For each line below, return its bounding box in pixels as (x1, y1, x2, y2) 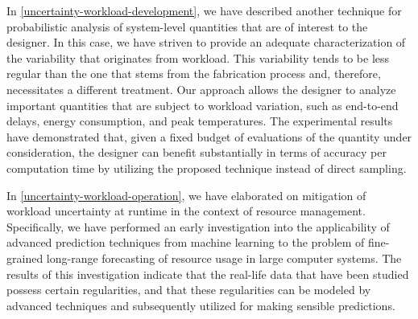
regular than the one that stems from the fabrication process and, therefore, (6, 65, 381, 82)
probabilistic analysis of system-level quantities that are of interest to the (6, 18, 368, 35)
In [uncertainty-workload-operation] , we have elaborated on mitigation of (6, 186, 366, 203)
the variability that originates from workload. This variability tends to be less (6, 49, 390, 66)
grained (6, 249, 43, 266)
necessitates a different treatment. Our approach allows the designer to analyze (6, 80, 396, 97)
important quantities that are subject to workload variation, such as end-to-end (6, 96, 399, 113)
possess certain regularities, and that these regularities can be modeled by (6, 281, 371, 298)
